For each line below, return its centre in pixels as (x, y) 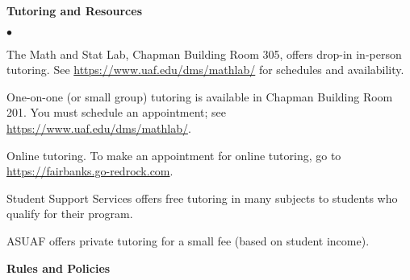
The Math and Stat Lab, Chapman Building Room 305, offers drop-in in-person (204, 54)
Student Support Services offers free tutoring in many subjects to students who (202, 198)
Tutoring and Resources (74, 10)
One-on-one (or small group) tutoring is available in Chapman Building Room (200, 96)
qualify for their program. (70, 214)
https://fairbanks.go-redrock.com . (90, 171)
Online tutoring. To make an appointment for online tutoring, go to (174, 155)
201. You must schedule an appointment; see (117, 112)
